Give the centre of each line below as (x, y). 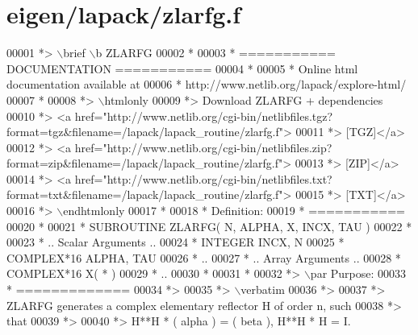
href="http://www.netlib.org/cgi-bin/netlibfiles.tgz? (204, 116)
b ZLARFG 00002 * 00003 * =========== (215, 53)
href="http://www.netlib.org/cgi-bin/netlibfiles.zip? (203, 147)
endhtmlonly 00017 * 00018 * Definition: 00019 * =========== (234, 211)
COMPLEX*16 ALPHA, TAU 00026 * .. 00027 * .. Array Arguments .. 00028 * (204, 257)
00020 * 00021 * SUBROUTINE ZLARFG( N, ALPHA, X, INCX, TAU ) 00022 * (209, 226)
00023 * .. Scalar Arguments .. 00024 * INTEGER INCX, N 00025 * (176, 242)
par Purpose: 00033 (358, 273)
